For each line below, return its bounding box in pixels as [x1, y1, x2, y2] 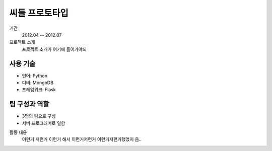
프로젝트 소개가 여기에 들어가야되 [22, 46, 87, 52]
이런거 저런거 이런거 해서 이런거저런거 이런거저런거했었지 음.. [22, 136, 142, 142]
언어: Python [22, 72, 48, 79]
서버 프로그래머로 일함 [22, 120, 65, 126]
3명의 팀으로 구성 [22, 113, 56, 119]
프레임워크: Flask [22, 87, 56, 93]
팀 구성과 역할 [9, 100, 49, 108]
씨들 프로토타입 [9, 8, 69, 19]
